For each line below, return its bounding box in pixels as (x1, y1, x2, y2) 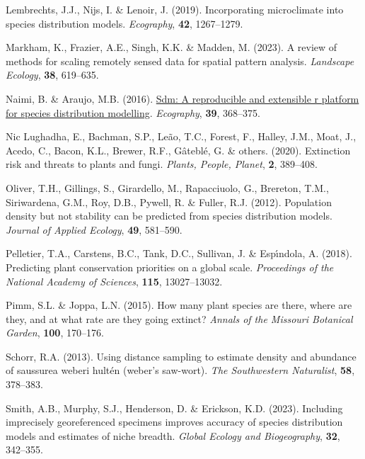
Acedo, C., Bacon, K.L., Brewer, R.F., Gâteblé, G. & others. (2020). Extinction (6, 142, 351, 157)
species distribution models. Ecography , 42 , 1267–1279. (6, 16, 243, 30)
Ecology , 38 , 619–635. (6, 67, 99, 82)
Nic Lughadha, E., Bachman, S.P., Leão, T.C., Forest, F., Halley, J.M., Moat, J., (6, 129, 357, 144)
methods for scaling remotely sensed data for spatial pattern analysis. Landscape (6, 53, 354, 68)
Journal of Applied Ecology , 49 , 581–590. (6, 222, 182, 237)
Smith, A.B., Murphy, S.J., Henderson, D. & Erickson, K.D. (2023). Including (6, 400, 343, 415)
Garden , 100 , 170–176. (6, 325, 104, 340)
